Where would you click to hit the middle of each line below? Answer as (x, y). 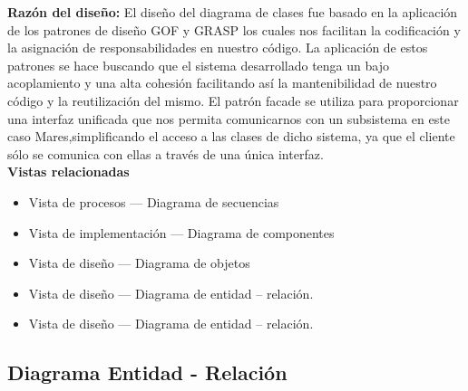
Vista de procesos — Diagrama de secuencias (154, 201)
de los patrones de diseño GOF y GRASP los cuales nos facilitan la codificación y (234, 29)
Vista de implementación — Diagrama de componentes (181, 232)
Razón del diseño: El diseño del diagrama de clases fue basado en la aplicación (233, 12)
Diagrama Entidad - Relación (147, 372)
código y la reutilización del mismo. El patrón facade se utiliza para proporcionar (233, 100)
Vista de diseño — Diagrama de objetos (139, 263)
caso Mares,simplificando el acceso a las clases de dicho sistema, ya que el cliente (231, 136)
